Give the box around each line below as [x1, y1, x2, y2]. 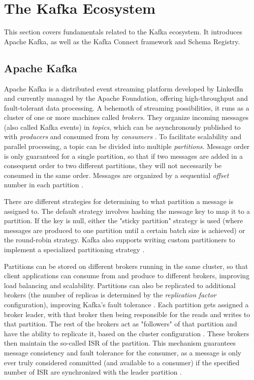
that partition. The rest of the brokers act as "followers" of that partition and [4, 319, 237, 329]
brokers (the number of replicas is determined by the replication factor [4, 290, 217, 300]
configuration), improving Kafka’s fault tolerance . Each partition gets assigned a [4, 299, 249, 309]
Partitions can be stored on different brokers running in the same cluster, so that [4, 261, 248, 271]
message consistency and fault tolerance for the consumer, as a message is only [4, 347, 242, 357]
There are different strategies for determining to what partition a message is [4, 196, 234, 206]
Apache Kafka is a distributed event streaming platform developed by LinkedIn [4, 83, 243, 93]
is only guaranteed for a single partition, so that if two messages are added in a [4, 150, 243, 161]
